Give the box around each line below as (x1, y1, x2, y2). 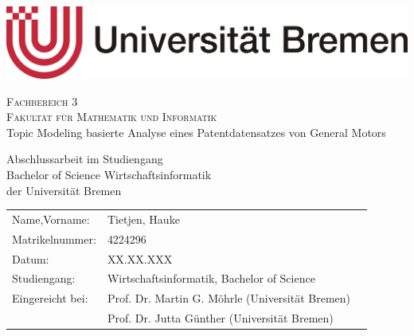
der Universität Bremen (6, 182, 122, 198)
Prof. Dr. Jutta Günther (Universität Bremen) (107, 310, 334, 326)
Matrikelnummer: (12, 230, 96, 247)
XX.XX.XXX (107, 250, 173, 267)
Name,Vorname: (12, 210, 90, 227)
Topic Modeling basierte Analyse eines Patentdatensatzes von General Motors (6, 123, 386, 140)
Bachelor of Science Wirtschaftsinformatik (6, 166, 212, 183)
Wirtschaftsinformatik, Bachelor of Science (107, 270, 315, 287)
